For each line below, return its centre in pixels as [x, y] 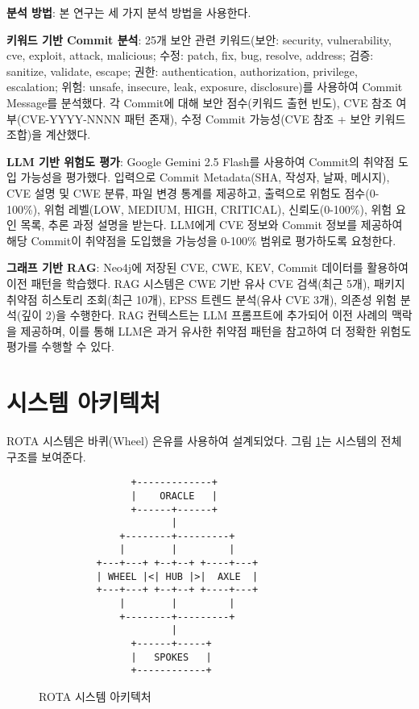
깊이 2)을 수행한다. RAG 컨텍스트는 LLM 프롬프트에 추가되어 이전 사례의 [205, 315]
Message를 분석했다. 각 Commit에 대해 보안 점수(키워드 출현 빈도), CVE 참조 [199, 102]
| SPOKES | [171, 657]
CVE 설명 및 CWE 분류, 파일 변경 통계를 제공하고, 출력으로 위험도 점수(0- [193, 192]
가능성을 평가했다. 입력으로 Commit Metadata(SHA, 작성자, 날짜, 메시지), [205, 177]
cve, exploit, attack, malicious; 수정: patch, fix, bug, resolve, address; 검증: [190, 55]
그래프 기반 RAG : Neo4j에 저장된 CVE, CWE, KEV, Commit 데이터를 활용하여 [207, 267]
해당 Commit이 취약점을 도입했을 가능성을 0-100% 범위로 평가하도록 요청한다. [201, 240]
